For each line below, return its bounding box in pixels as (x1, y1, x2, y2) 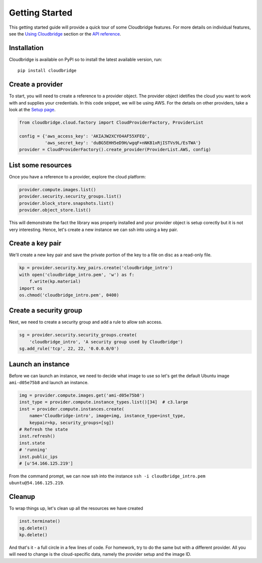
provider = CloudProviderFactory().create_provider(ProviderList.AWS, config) (19, 147, 211, 153)
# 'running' (19, 447, 48, 453)
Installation (9, 44, 44, 52)
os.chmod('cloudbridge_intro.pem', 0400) (19, 292, 119, 298)
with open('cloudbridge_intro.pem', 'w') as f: (19, 272, 134, 277)
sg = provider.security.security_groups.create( (19, 332, 137, 338)
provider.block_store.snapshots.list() (19, 200, 114, 206)
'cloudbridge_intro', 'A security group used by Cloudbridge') (29, 339, 183, 345)
